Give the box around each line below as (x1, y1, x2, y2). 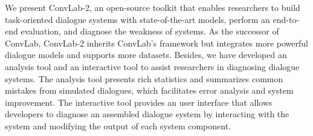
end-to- (273, 13, 300, 25)
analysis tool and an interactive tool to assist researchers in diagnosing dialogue (5, 60, 300, 73)
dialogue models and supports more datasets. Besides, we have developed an (5, 48, 287, 61)
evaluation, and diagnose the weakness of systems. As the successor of (21, 25, 279, 37)
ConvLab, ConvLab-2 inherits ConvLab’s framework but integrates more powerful (5, 36, 308, 49)
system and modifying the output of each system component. (5, 119, 231, 132)
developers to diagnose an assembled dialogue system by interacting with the (5, 108, 289, 120)
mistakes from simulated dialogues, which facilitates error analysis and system (5, 84, 294, 97)
